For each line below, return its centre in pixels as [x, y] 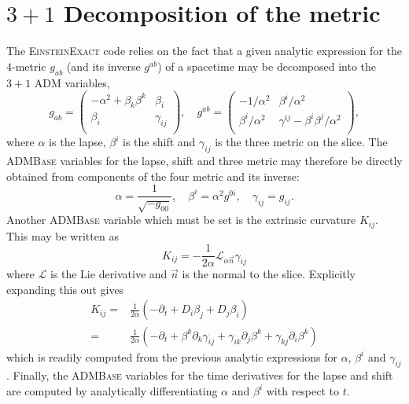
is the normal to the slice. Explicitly [269, 274]
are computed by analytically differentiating [112, 390]
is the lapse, [77, 142]
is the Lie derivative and [109, 274]
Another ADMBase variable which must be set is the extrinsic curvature [181, 220]
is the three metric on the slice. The [301, 142]
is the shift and [159, 142]
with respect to [303, 390]
